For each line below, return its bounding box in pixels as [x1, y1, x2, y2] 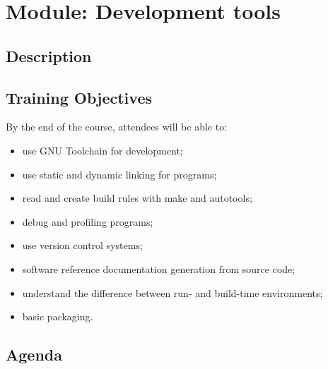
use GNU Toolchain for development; [22, 143, 183, 157]
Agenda [6, 344, 62, 365]
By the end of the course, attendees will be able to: [6, 119, 228, 134]
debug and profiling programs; [22, 214, 153, 229]
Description [6, 44, 92, 66]
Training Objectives [6, 86, 152, 108]
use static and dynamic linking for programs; [22, 167, 217, 181]
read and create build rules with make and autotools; [22, 190, 252, 205]
